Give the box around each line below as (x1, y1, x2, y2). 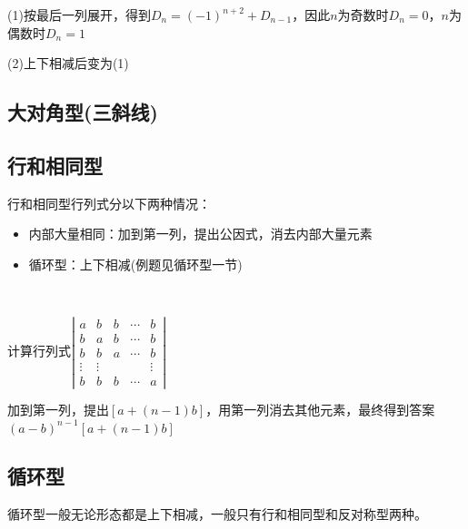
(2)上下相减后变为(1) (7, 54, 129, 73)
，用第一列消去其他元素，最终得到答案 (205, 400, 435, 419)
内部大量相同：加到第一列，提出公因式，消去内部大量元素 (28, 224, 373, 243)
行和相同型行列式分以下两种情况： (7, 193, 211, 212)
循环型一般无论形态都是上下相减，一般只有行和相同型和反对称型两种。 (7, 504, 427, 523)
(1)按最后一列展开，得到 (7, 5, 151, 24)
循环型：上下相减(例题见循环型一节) (28, 254, 243, 273)
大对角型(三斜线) (7, 98, 158, 126)
